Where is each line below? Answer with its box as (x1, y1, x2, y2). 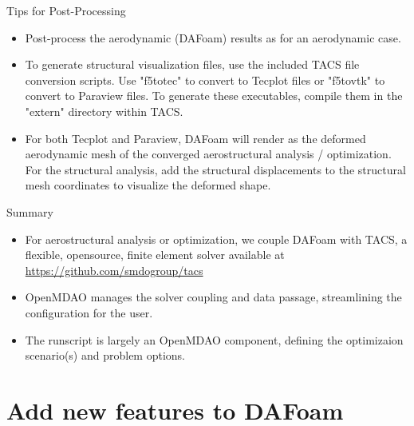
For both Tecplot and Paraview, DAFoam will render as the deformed (25, 129, 366, 146)
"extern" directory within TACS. (25, 102, 183, 119)
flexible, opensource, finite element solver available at (25, 246, 285, 263)
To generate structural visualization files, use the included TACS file (25, 56, 360, 73)
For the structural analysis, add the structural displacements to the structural (25, 161, 406, 177)
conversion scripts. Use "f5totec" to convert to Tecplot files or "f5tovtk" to (25, 71, 385, 88)
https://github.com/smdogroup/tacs (25, 261, 203, 278)
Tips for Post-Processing (6, 2, 126, 18)
